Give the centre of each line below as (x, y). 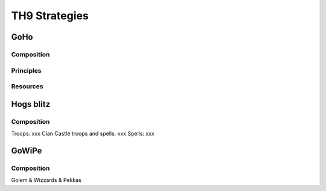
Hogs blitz (31, 104)
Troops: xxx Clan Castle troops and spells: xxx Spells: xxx (83, 134)
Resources (27, 86)
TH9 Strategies (50, 16)
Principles (26, 70)
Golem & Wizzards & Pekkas (46, 180)
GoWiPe (27, 150)
